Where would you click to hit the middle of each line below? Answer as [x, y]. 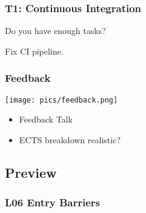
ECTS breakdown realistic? [70, 139]
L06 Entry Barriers [53, 202]
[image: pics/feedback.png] [61, 100]
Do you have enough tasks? [55, 31]
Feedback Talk [46, 119]
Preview [31, 172]
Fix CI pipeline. [34, 51]
